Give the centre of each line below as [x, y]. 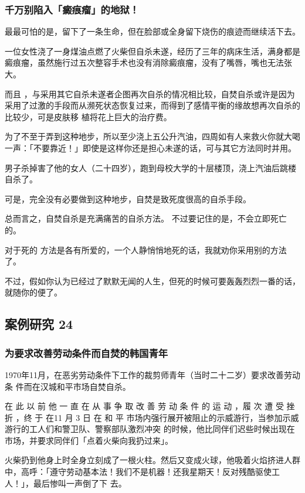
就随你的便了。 [33, 292]
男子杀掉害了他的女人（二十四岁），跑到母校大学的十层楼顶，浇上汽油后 [142, 167]
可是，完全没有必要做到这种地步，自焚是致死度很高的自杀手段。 [128, 198]
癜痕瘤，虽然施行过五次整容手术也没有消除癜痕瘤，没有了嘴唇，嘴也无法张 [148, 62]
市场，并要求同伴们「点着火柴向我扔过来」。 [89, 440]
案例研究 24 [39, 324]
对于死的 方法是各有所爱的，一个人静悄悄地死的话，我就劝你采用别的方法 [146, 249]
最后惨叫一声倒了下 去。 [80, 483]
